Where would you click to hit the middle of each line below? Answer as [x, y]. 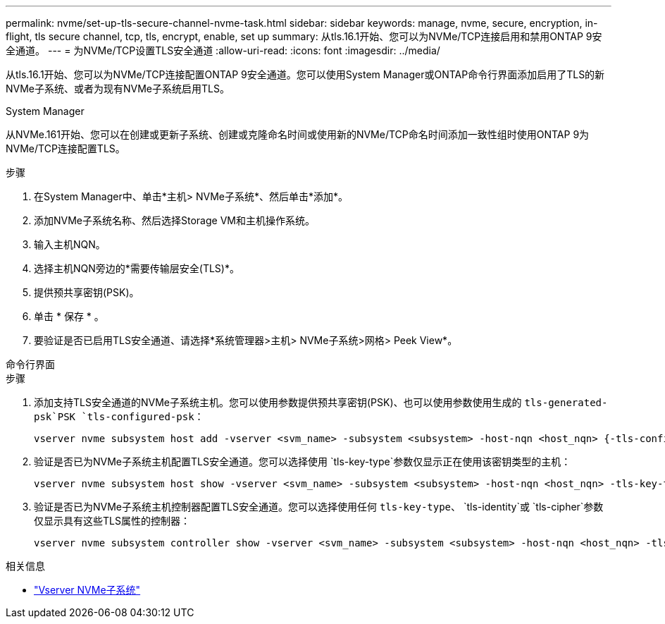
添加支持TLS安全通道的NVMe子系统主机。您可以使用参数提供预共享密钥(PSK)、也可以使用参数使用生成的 [278, 402]
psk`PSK [55, 417]
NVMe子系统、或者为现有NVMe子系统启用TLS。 [118, 88]
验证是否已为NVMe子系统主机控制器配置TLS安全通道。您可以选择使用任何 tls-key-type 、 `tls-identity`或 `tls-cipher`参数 [319, 507]
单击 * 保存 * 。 [69, 316]
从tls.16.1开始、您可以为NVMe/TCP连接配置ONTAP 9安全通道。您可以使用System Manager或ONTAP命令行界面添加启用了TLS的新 [305, 74]
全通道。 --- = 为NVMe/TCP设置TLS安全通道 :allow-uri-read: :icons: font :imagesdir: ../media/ [223, 50]
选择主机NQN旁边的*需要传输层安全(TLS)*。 [137, 268]
